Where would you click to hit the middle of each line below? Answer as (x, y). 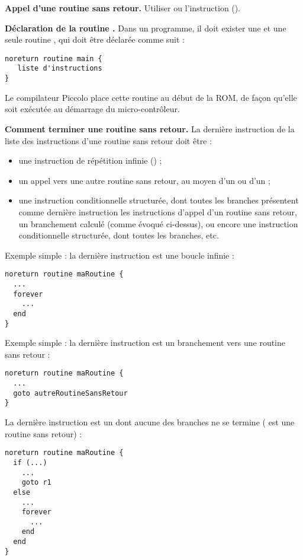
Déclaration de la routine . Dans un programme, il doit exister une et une (146, 28)
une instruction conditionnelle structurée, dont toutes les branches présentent (159, 200)
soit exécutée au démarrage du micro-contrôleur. (92, 109)
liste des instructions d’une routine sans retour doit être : (108, 140)
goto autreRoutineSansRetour (70, 393)
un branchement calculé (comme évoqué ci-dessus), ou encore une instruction (158, 223)
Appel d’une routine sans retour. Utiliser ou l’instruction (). (123, 8)
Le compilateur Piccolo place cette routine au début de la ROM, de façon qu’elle (151, 97)
